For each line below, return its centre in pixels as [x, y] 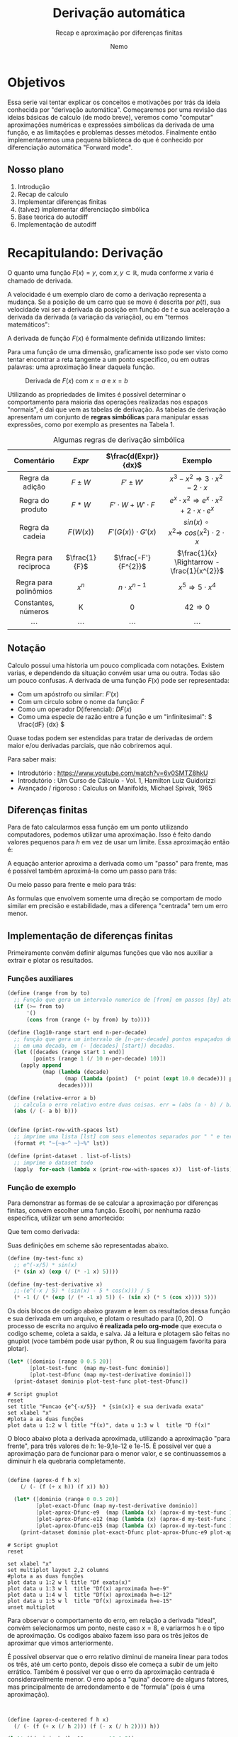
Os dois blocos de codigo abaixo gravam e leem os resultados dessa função [119, 1311]
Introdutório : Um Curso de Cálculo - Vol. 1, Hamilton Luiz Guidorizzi [117, 780]
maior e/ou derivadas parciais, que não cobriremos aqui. [90, 745]
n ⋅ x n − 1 [132, 587]
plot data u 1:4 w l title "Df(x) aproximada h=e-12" [90, 1595]
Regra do [34, 501]
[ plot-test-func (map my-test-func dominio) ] [100, 1369]
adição [34, 487]
